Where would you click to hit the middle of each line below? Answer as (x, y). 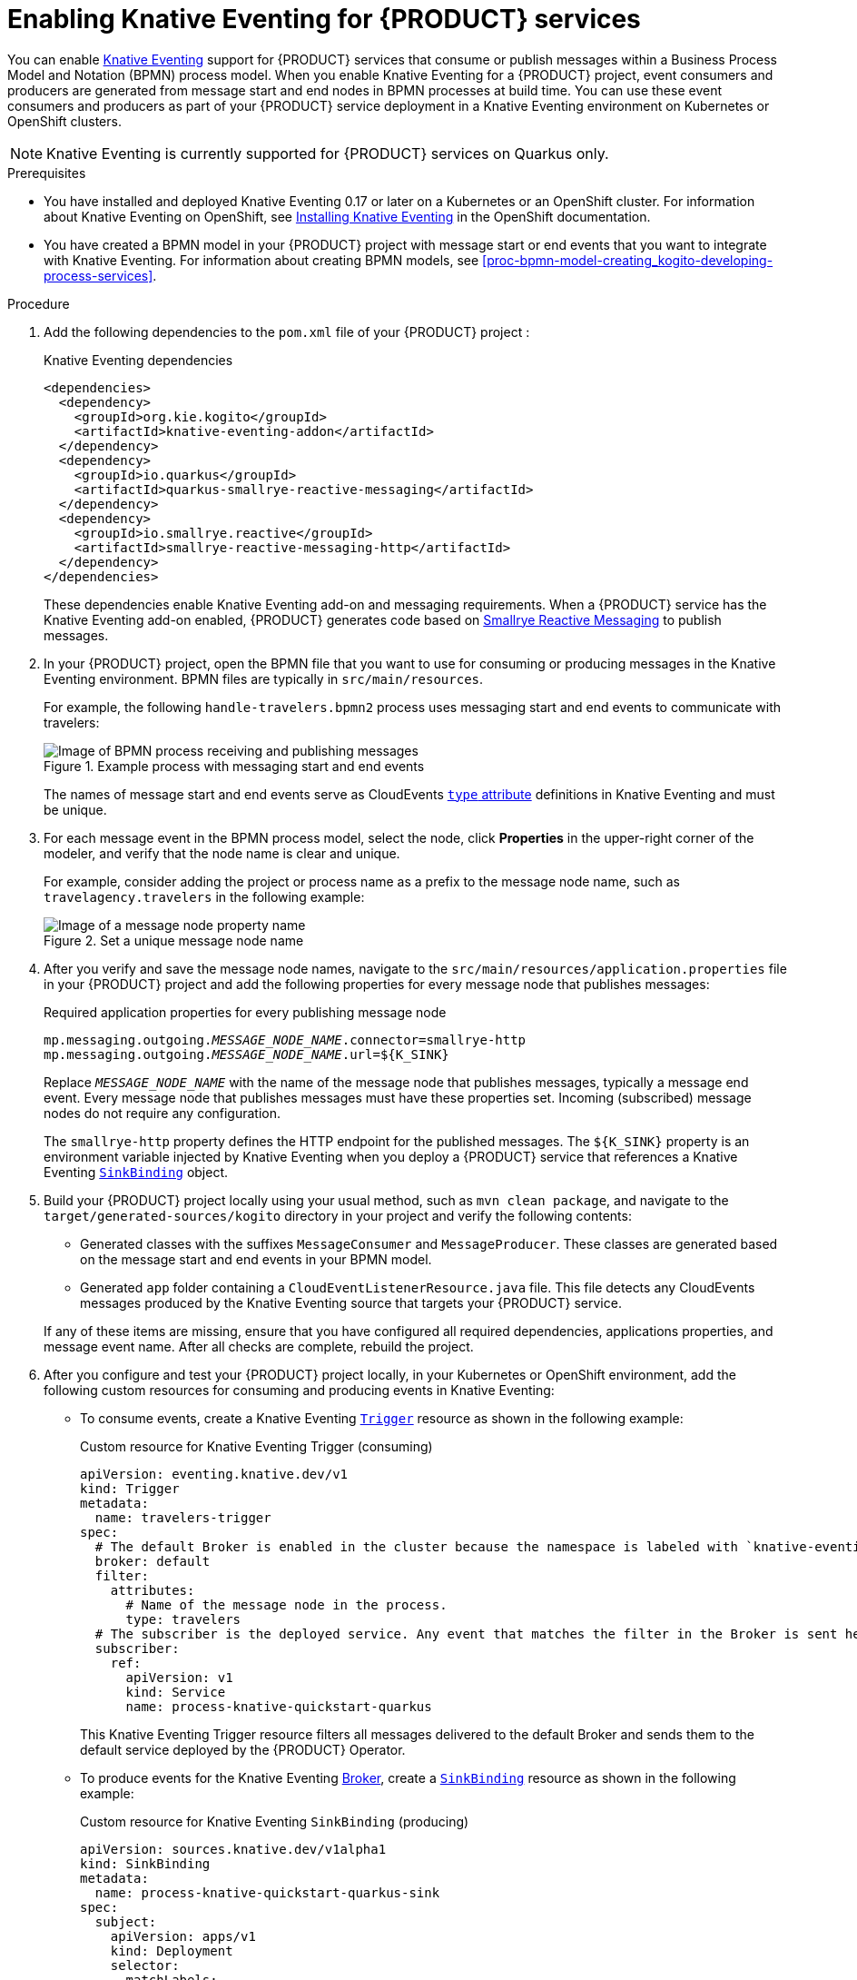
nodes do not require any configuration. (163, 1113)
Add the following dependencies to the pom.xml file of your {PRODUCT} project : (287, 332)
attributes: (153, 1590)
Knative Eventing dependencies (138, 360)
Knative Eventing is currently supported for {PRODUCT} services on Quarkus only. (328, 153)
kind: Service (176, 1692)
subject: (126, 1921)
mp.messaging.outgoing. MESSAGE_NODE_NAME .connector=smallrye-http (285, 1039)
